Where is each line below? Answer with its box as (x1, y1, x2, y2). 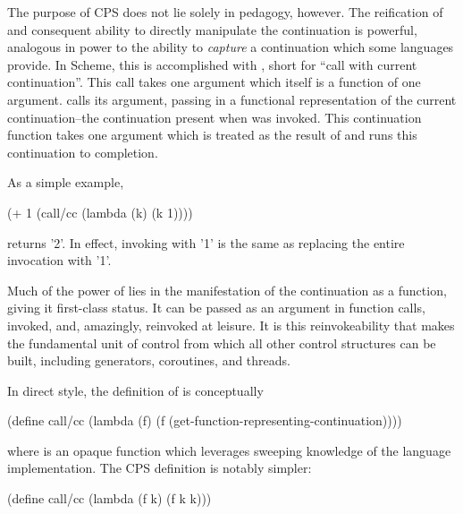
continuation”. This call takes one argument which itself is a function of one (7, 73, 421, 91)
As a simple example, (7, 173, 124, 192)
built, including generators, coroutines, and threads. (7, 351, 291, 370)
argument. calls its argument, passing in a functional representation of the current (7, 90, 457, 108)
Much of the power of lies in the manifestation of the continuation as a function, (7, 280, 447, 299)
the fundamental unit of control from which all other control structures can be (7, 333, 436, 352)
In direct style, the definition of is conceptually (7, 381, 264, 399)
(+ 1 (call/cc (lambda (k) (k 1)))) (7, 202, 193, 221)
